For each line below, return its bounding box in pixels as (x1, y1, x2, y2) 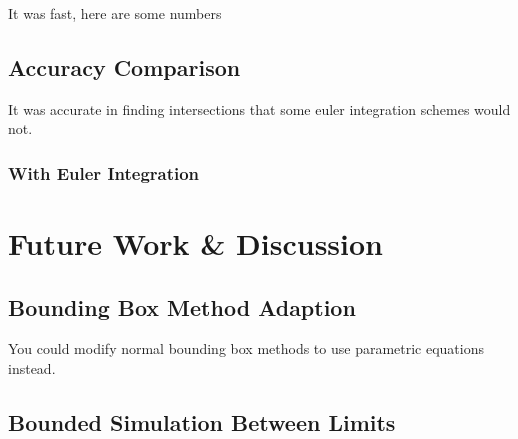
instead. (8, 358, 56, 378)
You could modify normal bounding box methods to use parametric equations (8, 338, 485, 359)
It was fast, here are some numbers (8, 3, 222, 23)
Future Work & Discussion (8, 223, 383, 264)
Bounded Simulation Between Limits (8, 406, 396, 437)
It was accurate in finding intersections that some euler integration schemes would (8, 98, 511, 119)
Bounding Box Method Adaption (8, 291, 356, 322)
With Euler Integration (8, 160, 200, 185)
